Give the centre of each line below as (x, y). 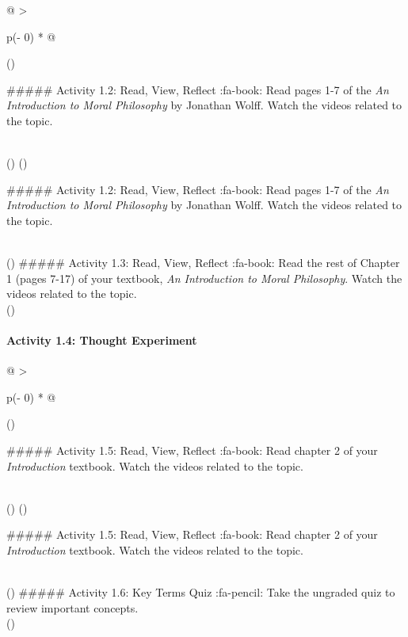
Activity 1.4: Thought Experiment (102, 340)
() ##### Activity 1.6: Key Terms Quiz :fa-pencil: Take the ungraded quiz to (201, 592)
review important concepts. (72, 607)
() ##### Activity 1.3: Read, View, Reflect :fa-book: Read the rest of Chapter (203, 263)
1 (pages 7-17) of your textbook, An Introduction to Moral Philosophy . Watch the (204, 278)
